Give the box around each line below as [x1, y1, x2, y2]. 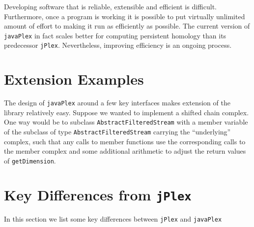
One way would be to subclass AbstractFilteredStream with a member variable [4, 117, 248, 127]
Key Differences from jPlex [4, 184, 192, 204]
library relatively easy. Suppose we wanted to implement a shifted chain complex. [4, 107, 249, 117]
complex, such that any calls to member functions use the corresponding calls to [4, 136, 246, 146]
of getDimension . [4, 155, 56, 165]
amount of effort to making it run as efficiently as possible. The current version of [4, 21, 250, 31]
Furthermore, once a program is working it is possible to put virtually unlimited [4, 11, 245, 21]
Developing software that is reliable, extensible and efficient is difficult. [4, 1, 217, 11]
